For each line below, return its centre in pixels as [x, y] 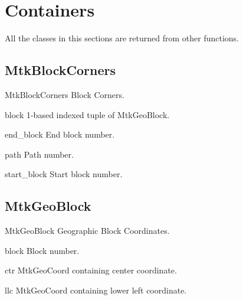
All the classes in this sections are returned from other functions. [122, 38]
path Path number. [39, 154]
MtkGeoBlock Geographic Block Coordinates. [87, 231]
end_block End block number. [60, 134]
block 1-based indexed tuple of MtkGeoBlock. [87, 114]
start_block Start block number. [64, 174]
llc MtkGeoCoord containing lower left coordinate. [96, 290]
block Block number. [42, 250]
